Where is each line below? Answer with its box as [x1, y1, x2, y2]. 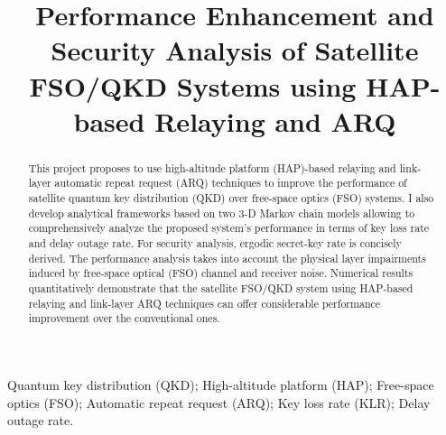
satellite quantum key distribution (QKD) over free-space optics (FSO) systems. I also [28, 190, 434, 206]
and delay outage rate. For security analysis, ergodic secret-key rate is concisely [28, 236, 402, 251]
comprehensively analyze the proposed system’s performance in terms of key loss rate [28, 220, 430, 236]
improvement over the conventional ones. [28, 310, 220, 326]
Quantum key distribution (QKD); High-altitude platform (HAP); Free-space [7, 375, 434, 393]
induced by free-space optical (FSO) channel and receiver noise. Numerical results [28, 265, 413, 281]
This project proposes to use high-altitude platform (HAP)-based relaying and [28, 160, 396, 175]
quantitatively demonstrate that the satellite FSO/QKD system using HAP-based [28, 280, 413, 295]
